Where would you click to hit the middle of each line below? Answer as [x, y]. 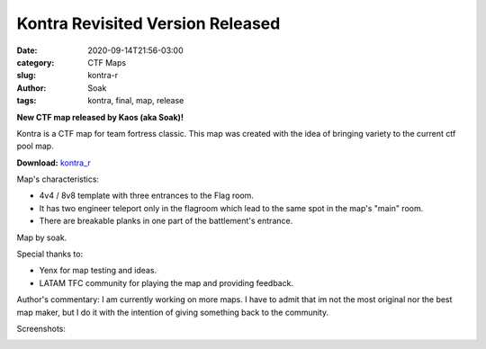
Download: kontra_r [54, 163]
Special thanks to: [50, 254]
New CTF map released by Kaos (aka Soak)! [100, 117]
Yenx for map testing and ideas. [98, 271]
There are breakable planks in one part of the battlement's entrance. [166, 221]
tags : [27, 101]
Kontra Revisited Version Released [148, 23]
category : [36, 62]
